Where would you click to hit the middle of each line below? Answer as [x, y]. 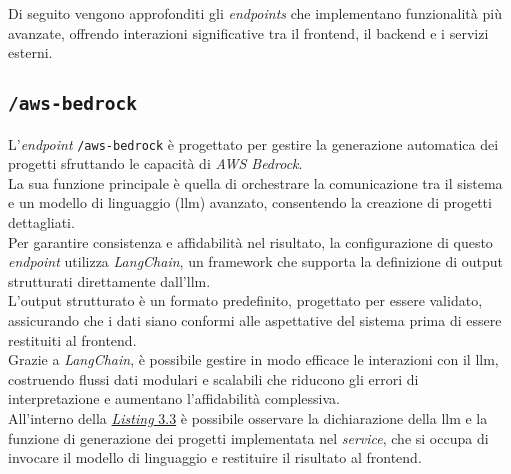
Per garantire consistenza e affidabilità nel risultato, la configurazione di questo [250, 241]
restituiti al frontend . [72, 339]
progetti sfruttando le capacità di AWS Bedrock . [155, 163]
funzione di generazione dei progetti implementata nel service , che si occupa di [248, 437]
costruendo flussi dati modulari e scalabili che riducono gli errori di [213, 378]
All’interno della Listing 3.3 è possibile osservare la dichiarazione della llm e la [248, 417]
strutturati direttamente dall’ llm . [109, 280]
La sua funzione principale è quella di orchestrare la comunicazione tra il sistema [255, 182]
